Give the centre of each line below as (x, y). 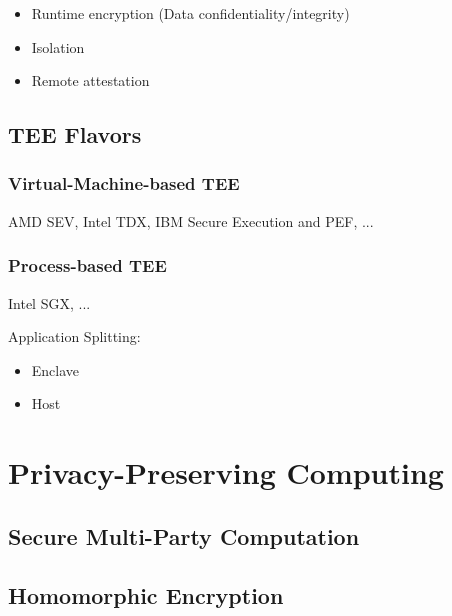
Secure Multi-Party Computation (184, 535)
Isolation (58, 46)
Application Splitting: (74, 336)
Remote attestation (90, 80)
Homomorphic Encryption (146, 594)
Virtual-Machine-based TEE (124, 183)
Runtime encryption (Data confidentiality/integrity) (190, 13)
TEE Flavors (75, 134)
